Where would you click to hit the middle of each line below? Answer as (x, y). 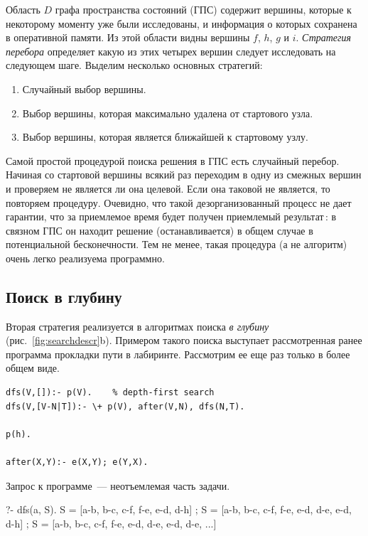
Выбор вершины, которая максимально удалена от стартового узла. (168, 113)
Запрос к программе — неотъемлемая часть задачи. (118, 485)
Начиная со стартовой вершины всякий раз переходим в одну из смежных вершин (184, 175)
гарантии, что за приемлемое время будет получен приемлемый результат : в (171, 216)
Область (23, 9)
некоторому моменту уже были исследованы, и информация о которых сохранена (182, 23)
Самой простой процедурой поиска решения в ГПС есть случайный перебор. (173, 160)
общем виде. (33, 368)
